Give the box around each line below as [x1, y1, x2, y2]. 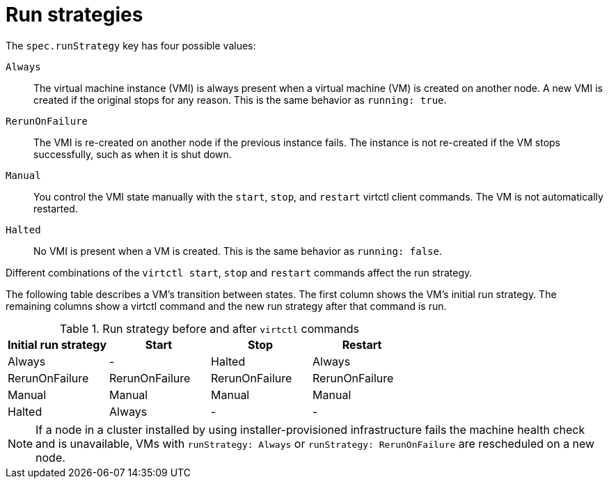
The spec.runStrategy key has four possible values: [6, 39, 256, 52]
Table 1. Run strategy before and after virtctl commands [60, 321, 359, 336]
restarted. [33, 202, 78, 214]
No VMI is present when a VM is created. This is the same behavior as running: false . [33, 244, 443, 257]
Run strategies [6, 3, 143, 26]
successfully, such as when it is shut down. [33, 148, 232, 160]
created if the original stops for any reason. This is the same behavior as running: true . [33, 93, 447, 106]
